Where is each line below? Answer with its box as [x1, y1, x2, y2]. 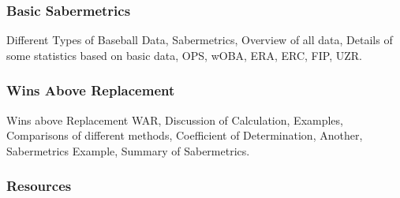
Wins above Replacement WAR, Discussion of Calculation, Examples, [6, 111, 343, 128]
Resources [6, 176, 72, 196]
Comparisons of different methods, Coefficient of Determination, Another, [6, 127, 363, 144]
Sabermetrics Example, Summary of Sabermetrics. [6, 142, 250, 159]
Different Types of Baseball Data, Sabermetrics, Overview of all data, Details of [6, 32, 393, 48]
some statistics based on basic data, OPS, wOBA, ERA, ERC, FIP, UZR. [6, 47, 362, 63]
